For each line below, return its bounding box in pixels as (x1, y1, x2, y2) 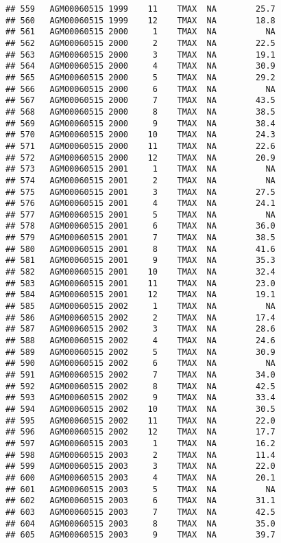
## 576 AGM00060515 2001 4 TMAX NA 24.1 (5, 198, 276, 209)
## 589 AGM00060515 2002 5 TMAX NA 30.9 (5, 347, 276, 357)
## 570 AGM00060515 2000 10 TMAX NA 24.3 (5, 130, 276, 140)
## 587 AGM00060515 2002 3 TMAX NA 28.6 (5, 324, 276, 334)
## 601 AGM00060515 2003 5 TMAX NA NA (5, 484, 276, 494)
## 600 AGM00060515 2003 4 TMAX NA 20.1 (5, 472, 276, 483)
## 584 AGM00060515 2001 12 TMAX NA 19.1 (5, 290, 276, 300)
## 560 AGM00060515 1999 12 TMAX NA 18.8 (5, 15, 276, 25)
